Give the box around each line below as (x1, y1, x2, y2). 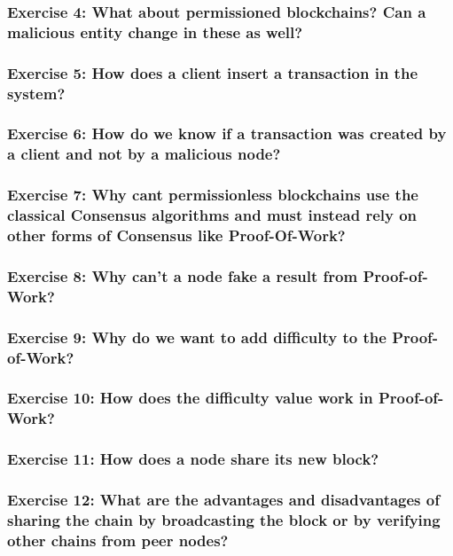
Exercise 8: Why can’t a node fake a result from (7, 264, 358, 286)
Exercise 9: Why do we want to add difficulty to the (7, 325, 387, 348)
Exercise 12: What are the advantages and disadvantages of (7, 489, 440, 511)
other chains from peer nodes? (7, 529, 229, 551)
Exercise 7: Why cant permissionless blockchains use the (7, 184, 418, 206)
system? (7, 82, 66, 104)
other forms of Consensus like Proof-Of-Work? (7, 224, 346, 247)
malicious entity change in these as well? (7, 20, 303, 43)
